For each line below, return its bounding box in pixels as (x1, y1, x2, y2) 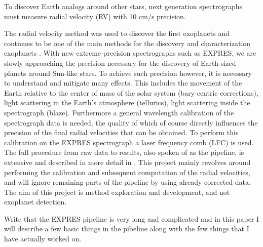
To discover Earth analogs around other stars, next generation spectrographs (4, 1, 242, 11)
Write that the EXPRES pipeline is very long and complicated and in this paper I (4, 213, 259, 224)
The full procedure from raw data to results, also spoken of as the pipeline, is (4, 147, 244, 157)
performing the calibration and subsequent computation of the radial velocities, (4, 167, 250, 177)
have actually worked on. (4, 233, 82, 244)
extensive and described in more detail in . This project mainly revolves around (4, 156, 251, 167)
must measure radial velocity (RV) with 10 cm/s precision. (4, 11, 186, 21)
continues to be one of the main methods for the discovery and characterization (4, 37, 251, 48)
